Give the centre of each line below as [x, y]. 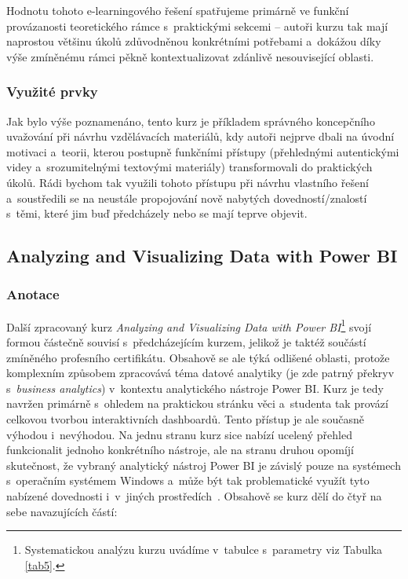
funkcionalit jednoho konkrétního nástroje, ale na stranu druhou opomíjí [180, 450]
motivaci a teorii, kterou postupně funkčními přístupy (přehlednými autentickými [203, 151]
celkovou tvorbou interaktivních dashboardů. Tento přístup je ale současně [185, 418]
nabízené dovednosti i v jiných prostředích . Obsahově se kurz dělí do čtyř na [194, 495]
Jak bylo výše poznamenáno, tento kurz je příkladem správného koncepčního [191, 121]
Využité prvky [52, 92]
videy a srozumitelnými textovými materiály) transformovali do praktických [189, 167]
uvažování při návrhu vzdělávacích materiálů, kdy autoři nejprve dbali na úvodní [200, 136]
